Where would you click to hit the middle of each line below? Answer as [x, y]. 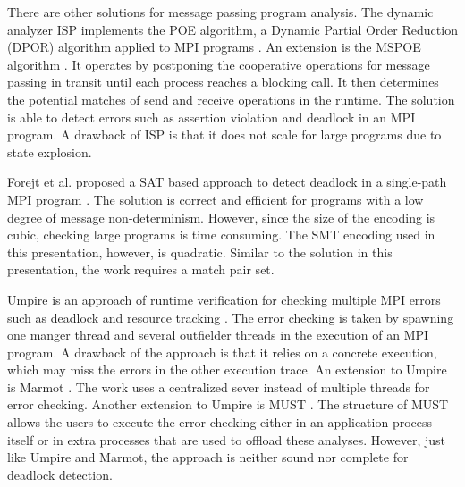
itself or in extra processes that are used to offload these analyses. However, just [227, 439]
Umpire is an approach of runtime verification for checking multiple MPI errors [224, 299]
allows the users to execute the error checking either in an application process [220, 422]
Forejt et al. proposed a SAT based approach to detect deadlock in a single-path [227, 182]
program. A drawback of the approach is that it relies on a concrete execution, [222, 352]
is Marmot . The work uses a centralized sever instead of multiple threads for [219, 386]
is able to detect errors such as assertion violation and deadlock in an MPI [211, 117]
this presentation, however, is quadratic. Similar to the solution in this [200, 252]
